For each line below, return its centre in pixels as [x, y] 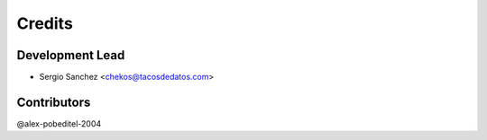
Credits [45, 23]
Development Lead [71, 55]
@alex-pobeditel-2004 [59, 123]
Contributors [54, 102]
